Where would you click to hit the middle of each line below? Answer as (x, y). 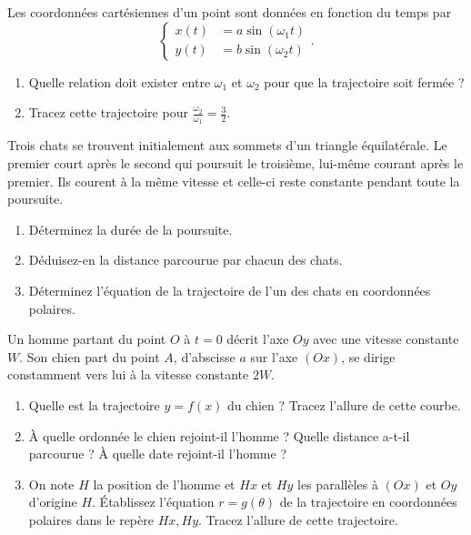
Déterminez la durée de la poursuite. (130, 229)
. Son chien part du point (90, 356)
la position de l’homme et (164, 484)
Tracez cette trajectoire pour (108, 112)
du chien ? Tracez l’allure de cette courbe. (344, 404)
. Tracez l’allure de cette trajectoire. (298, 519)
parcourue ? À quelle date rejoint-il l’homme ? (158, 454)
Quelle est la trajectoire (94, 404)
